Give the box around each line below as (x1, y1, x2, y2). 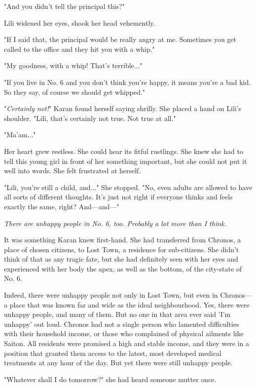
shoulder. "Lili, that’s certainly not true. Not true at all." (4, 113, 176, 123)
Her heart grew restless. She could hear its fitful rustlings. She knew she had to (4, 146, 243, 156)
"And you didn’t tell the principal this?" (4, 1, 125, 11)
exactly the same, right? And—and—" (4, 201, 119, 211)
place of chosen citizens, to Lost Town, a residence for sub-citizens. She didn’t (4, 244, 239, 254)
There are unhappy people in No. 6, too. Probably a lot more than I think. (4, 218, 226, 228)
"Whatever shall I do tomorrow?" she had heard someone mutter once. (4, 374, 217, 384)
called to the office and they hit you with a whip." (4, 43, 155, 54)
